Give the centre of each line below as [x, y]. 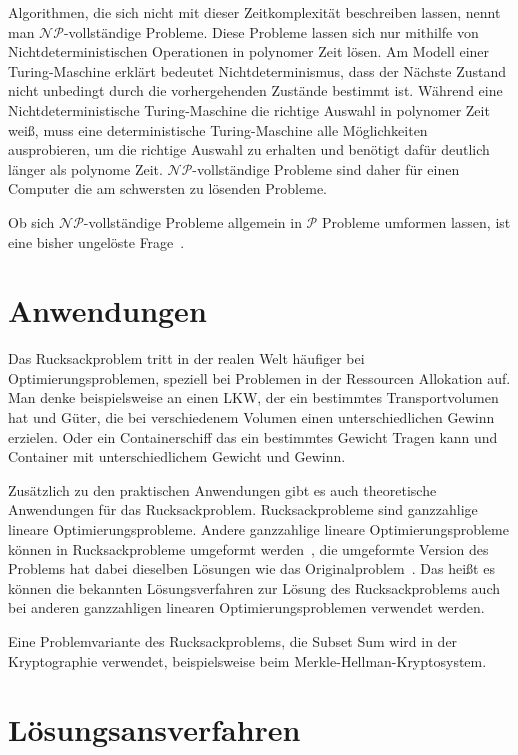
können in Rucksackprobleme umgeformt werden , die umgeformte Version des [248, 548]
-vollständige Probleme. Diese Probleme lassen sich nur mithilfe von [271, 31]
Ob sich [31, 221]
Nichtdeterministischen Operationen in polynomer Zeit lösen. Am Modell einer [249, 51]
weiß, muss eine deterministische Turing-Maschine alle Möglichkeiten [218, 129]
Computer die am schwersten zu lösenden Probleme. [168, 188]
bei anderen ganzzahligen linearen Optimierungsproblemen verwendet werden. [246, 607]
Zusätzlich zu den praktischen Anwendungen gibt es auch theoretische [222, 489]
